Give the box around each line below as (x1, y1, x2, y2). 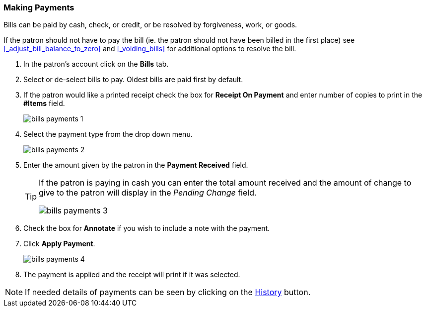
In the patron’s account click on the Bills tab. (23, 60, 169, 69)
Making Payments (3, 2, 74, 12)
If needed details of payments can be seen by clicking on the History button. (25, 287, 311, 298)
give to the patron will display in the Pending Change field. (39, 188, 257, 198)
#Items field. (23, 99, 65, 108)
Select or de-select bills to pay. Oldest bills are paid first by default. (23, 75, 243, 84)
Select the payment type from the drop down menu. (23, 130, 193, 139)
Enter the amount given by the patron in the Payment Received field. (23, 161, 248, 170)
